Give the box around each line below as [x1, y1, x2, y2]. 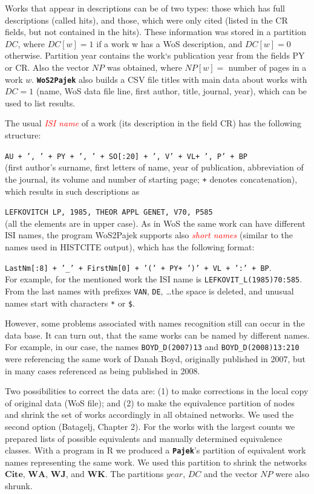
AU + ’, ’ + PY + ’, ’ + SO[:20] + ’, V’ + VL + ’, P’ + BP [5, 152, 247, 161]
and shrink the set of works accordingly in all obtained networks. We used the [5, 408, 294, 421]
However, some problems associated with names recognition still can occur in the [5, 317, 305, 330]
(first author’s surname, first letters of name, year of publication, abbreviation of [5, 161, 304, 174]
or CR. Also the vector [5, 60, 90, 73]
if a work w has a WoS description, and [96, 37, 243, 50]
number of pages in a [228, 60, 307, 73]
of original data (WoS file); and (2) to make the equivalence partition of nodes [5, 396, 295, 409]
